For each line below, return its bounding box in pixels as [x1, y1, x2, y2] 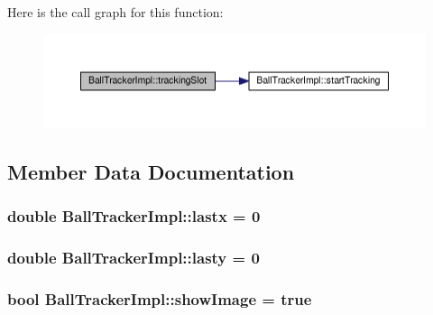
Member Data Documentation [7, 158, 295, 186]
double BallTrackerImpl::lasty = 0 [7, 246, 260, 269]
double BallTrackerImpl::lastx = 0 [7, 205, 261, 227]
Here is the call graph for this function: [7, 3, 224, 21]
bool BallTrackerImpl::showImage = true [7, 288, 312, 310]
